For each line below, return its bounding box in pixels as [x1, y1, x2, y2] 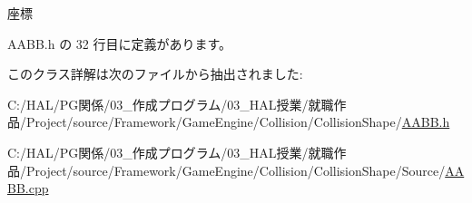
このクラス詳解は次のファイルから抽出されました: [7, 64, 303, 83]
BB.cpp [7, 179, 49, 198]
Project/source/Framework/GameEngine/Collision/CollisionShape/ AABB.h [25, 112, 450, 131]
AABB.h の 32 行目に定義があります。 [7, 34, 232, 53]
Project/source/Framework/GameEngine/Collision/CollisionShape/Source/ [25, 160, 446, 179]
